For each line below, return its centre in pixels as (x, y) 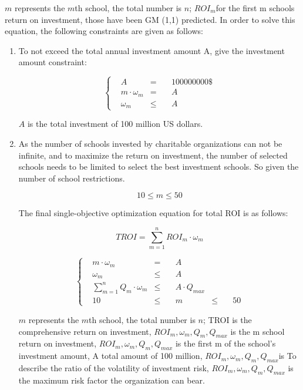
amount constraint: (53, 62)
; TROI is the (227, 319)
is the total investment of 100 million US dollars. (115, 124)
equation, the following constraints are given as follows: (104, 31)
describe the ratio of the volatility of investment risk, (114, 367)
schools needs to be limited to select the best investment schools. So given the (159, 167)
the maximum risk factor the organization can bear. (112, 380)
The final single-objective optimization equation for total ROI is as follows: (153, 213)
